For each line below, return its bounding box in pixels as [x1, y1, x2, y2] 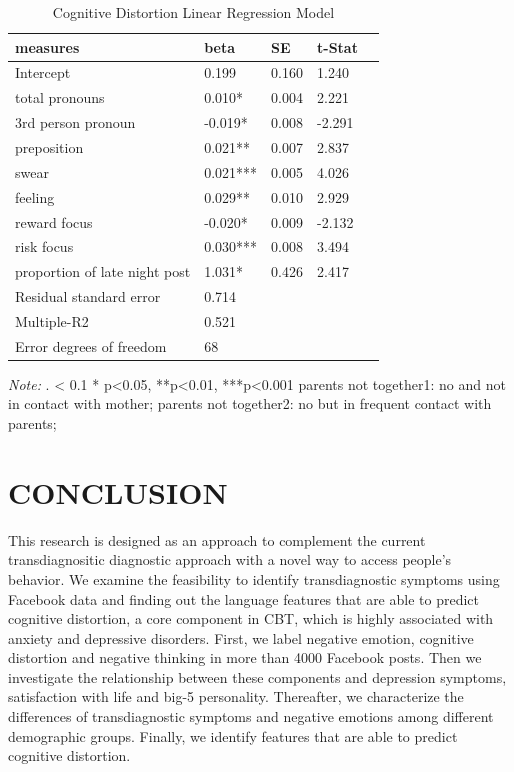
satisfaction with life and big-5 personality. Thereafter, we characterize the [8, 686, 464, 707]
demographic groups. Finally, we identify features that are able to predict [8, 725, 458, 746]
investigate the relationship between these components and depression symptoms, [8, 666, 507, 687]
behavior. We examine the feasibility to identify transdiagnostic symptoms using [8, 568, 500, 589]
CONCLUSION [8, 471, 228, 512]
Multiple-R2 [15, 310, 89, 331]
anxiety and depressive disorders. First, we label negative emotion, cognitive [8, 627, 474, 648]
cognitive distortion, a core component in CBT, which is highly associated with [8, 608, 494, 629]
